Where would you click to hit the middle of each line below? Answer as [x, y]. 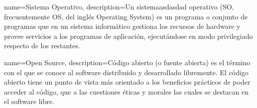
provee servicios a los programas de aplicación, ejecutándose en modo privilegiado [128, 36]
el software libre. [29, 101]
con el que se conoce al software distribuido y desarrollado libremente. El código [126, 72]
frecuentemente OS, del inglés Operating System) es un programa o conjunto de [126, 16]
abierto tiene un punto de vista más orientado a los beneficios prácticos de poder [127, 82]
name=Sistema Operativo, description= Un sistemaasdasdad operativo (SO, [119, 6]
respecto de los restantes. [42, 46]
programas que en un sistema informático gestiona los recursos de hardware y [122, 26]
